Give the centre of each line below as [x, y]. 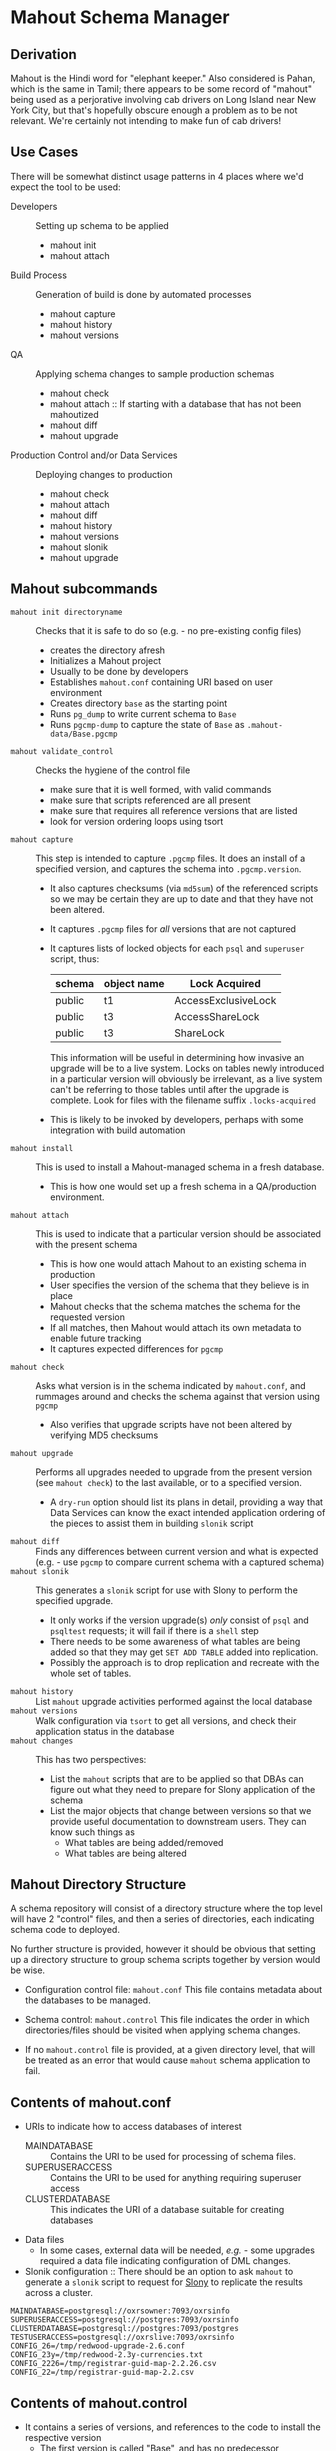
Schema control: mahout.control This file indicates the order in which [167, 2020]
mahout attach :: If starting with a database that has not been [175, 403]
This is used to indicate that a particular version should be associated [178, 1233]
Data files [44, 2240]
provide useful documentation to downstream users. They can [178, 1821]
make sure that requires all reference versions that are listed [173, 810]
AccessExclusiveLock [225, 1000]
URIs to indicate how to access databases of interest [133, 2127]
